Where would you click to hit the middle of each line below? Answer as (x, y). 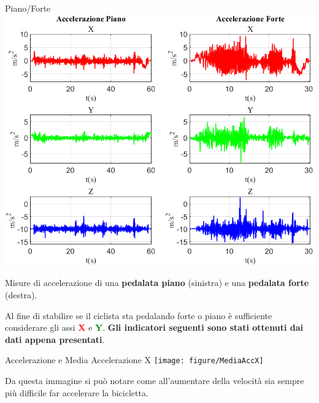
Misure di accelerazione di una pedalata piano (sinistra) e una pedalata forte (157, 283)
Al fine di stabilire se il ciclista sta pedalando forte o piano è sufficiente (139, 315)
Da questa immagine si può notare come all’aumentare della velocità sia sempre (155, 381)
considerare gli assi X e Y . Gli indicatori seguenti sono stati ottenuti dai (154, 327)
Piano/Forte (28, 8)
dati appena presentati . (55, 339)
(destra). (21, 294)
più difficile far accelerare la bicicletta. (77, 392)
